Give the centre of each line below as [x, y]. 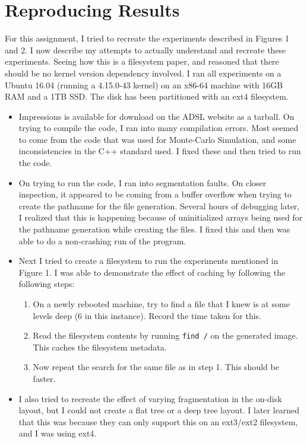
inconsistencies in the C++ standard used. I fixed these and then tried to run [160, 151]
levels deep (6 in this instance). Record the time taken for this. [147, 315]
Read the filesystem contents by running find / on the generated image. [165, 335]
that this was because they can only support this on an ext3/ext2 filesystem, [158, 421]
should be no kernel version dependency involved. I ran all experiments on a [143, 73]
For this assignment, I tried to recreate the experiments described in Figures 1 [147, 38]
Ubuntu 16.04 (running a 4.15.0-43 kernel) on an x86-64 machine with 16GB [144, 85]
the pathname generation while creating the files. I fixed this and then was [154, 229]
